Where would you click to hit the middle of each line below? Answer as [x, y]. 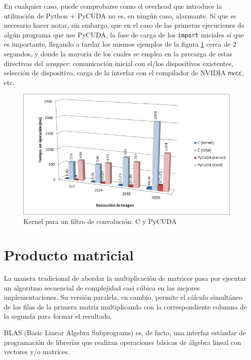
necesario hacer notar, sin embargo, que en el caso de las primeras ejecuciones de [124, 25]
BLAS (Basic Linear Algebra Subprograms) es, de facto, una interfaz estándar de [125, 333]
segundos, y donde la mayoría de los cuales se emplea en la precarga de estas [118, 54]
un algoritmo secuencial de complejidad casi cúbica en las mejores [102, 287]
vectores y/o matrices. [37, 351]
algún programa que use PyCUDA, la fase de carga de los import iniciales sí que [124, 34]
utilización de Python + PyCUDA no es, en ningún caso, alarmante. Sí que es [120, 15]
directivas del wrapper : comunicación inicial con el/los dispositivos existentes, [119, 63]
